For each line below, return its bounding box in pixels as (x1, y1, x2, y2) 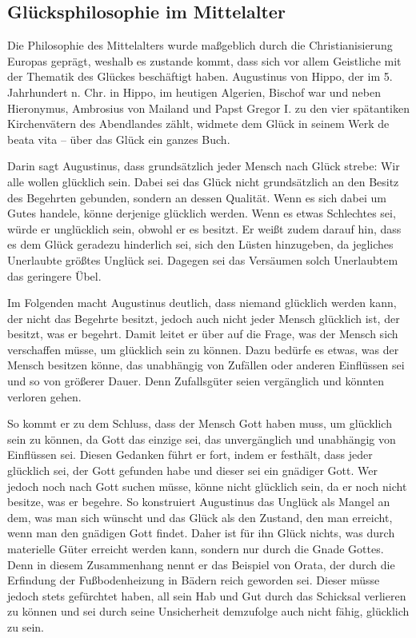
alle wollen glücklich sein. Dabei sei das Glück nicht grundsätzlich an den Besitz (7, 173, 399, 189)
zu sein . (7, 618, 44, 635)
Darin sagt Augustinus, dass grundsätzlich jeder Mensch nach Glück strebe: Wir (7, 158, 400, 174)
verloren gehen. (7, 388, 82, 405)
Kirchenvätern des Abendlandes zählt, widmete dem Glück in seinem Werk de (7, 115, 390, 132)
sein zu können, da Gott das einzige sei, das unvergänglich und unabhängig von (7, 430, 396, 447)
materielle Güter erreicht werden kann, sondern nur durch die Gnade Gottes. (7, 540, 384, 557)
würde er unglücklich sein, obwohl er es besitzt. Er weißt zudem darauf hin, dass (7, 220, 402, 237)
